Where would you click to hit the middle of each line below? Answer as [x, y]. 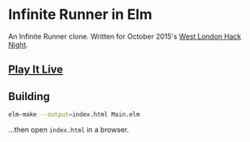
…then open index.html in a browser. [69, 130]
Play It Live [36, 70]
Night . [18, 44]
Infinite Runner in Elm [80, 15]
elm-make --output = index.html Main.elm [74, 115]
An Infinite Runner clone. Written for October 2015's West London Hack [125, 36]
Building [29, 96]
